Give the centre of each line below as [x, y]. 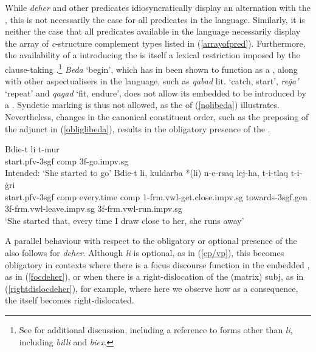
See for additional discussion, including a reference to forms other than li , [156, 329]
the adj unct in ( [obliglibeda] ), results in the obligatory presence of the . [138, 128]
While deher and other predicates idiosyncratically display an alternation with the [158, 7]
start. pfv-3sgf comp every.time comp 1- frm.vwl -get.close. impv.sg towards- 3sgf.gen [156, 196]
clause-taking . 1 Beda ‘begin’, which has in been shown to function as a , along [151, 68]
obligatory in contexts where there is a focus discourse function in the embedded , [157, 264]
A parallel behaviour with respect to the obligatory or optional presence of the [151, 241]
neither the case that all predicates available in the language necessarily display [153, 31]
